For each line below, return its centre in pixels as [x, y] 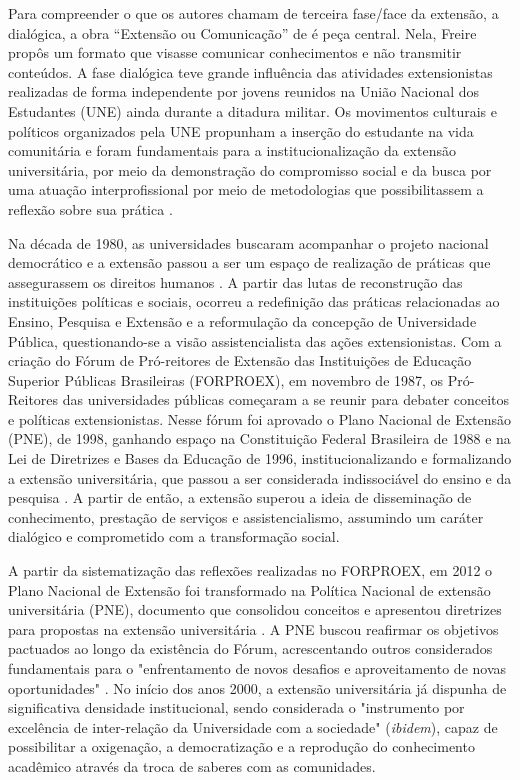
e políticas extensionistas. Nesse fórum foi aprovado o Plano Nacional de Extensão [260, 418]
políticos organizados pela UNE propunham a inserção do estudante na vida [241, 130]
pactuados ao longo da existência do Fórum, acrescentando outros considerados [250, 648]
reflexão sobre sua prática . [90, 208]
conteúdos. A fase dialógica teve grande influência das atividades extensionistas [250, 71]
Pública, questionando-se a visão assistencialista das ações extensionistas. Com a [255, 340]
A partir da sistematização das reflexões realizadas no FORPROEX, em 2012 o [250, 570]
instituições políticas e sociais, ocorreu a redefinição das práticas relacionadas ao [254, 301]
